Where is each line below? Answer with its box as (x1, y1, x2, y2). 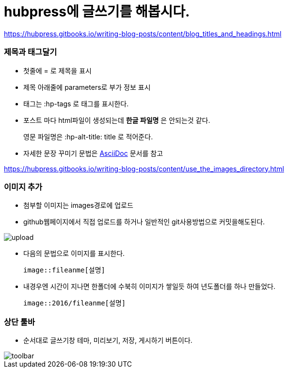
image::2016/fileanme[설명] (23, 299, 126, 307)
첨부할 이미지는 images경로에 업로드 (23, 201, 133, 210)
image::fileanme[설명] (23, 266, 106, 274)
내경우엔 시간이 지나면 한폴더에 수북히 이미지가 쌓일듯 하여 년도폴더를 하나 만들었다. (23, 282, 275, 291)
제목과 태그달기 (4, 47, 57, 57)
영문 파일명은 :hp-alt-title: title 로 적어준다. (23, 132, 153, 141)
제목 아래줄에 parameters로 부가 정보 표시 (23, 83, 151, 91)
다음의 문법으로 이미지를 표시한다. (23, 249, 125, 258)
